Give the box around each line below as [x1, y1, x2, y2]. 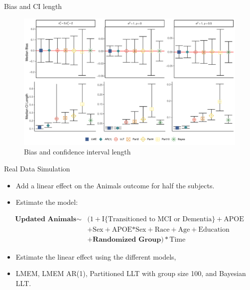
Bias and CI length [4, 1, 62, 11]
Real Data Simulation [4, 163, 70, 174]
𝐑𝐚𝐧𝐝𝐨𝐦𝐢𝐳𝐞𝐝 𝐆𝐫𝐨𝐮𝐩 [93, 236, 161, 243]
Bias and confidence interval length [24, 146, 131, 157]
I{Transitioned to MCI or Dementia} [102, 215, 216, 223]
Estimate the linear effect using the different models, [15, 251, 176, 262]
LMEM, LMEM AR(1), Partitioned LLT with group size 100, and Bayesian [15, 268, 246, 279]
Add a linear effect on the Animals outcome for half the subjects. [15, 180, 215, 190]
